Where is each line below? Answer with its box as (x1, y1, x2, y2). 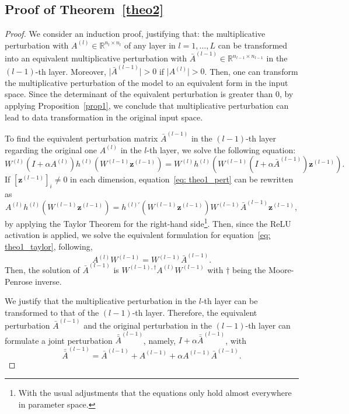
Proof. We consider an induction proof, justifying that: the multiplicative (5, 27, 266, 40)
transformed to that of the (5, 306, 99, 318)
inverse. (35, 275, 62, 287)
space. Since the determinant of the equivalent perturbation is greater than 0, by (5, 88, 294, 100)
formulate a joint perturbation (5, 334, 113, 346)
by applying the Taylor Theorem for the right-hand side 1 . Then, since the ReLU (5, 216, 291, 229)
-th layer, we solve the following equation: (146, 143, 296, 156)
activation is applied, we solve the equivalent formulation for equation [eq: (5, 229, 271, 241)
